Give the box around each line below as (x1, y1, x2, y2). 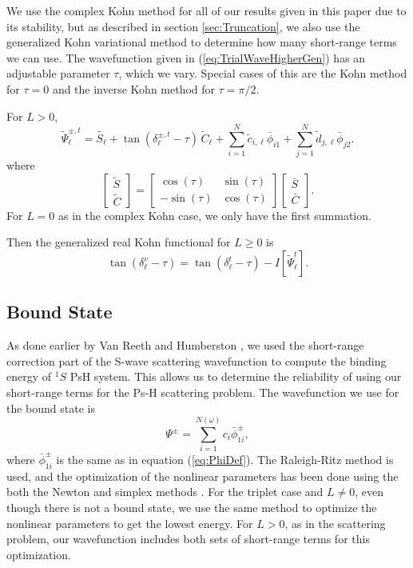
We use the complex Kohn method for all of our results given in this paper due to (6, 2, 407, 18)
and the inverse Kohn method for (52, 80, 216, 97)
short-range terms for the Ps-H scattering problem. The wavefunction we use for (6, 384, 399, 401)
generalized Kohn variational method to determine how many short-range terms (6, 34, 397, 50)
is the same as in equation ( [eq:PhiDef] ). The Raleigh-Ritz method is (56, 451, 394, 468)
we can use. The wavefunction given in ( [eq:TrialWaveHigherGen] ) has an (6, 49, 366, 66)
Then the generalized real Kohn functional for (6, 234, 231, 250)
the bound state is (6, 399, 95, 416)
